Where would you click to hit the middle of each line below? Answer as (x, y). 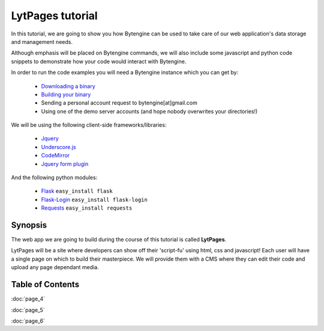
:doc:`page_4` (28, 299)
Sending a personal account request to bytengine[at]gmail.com (119, 103)
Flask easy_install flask (77, 191)
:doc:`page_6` (28, 321)
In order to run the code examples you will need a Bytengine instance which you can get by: (125, 73)
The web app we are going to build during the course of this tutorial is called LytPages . (119, 240)
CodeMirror (55, 156)
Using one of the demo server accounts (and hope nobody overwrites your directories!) (149, 111)
